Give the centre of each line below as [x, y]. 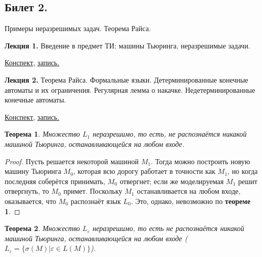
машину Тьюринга [33, 171]
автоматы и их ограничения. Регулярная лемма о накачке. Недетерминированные [130, 89]
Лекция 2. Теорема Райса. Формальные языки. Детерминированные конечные [126, 79]
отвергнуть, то [27, 191]
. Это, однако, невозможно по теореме [191, 201]
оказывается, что [31, 201]
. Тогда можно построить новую [200, 161]
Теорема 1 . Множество [42, 134]
